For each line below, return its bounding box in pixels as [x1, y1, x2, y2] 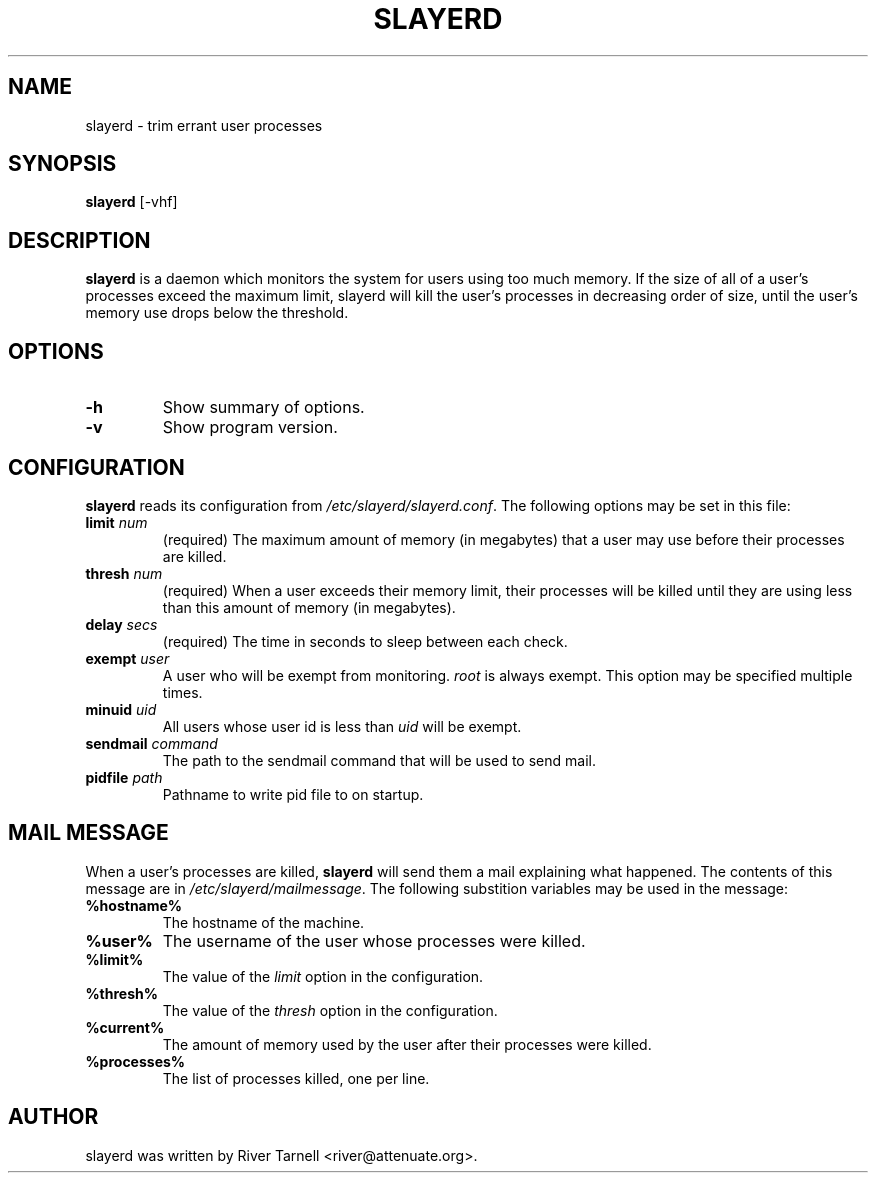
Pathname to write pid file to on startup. [162, 785, 424, 803]
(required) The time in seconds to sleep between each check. [162, 632, 568, 650]
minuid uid [85, 700, 157, 718]
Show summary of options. [162, 397, 365, 418]
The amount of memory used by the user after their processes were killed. [162, 1035, 652, 1053]
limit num [85, 513, 148, 531]
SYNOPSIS [8, 151, 117, 177]
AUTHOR [8, 1104, 99, 1130]
